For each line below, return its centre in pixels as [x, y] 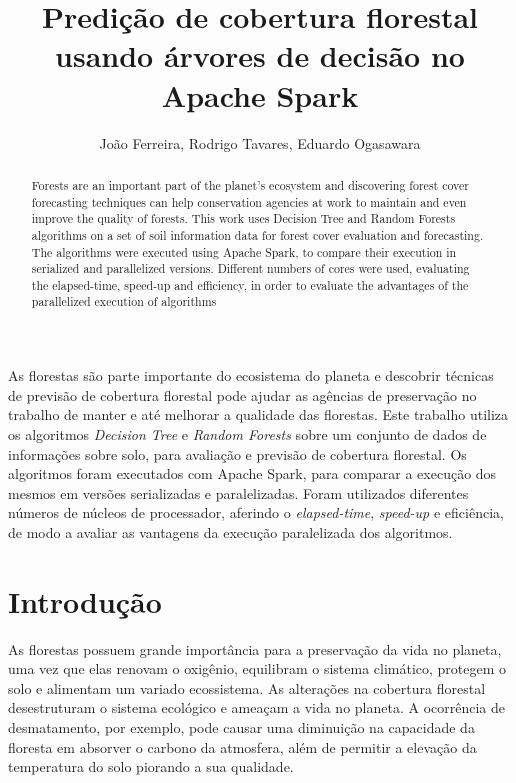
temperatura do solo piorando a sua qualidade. [151, 766]
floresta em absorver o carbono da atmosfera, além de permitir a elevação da [242, 746]
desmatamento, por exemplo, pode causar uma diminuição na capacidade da [241, 726]
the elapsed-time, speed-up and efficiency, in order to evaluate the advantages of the [250, 284]
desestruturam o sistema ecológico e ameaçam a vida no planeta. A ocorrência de [256, 707]
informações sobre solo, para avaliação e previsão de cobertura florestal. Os [237, 453]
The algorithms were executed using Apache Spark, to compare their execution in [244, 251]
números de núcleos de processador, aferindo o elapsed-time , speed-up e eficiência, [256, 512]
